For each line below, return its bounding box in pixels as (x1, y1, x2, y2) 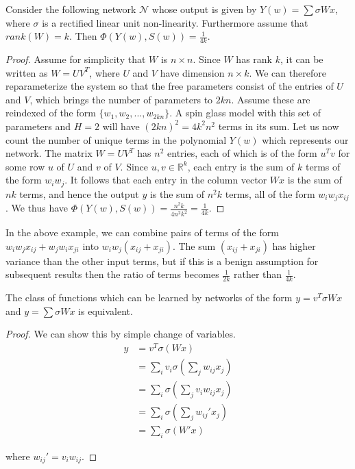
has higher (272, 238, 316, 253)
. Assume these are (231, 92, 310, 106)
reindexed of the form (5, 105, 96, 120)
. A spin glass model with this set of (169, 105, 321, 120)
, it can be (280, 52, 323, 66)
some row (5, 159, 45, 173)
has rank (236, 52, 272, 66)
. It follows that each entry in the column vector (64, 173, 267, 187)
